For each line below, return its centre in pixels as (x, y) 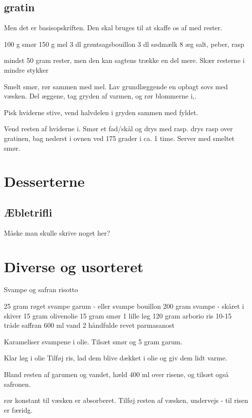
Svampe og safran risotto (41, 289)
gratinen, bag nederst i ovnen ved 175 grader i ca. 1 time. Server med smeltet (119, 138)
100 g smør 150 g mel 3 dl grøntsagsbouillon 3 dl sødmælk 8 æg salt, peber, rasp (124, 44)
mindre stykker (26, 70)
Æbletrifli (28, 212)
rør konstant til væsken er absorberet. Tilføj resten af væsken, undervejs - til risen (126, 400)
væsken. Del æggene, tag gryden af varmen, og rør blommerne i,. (100, 96)
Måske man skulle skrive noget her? (57, 232)
